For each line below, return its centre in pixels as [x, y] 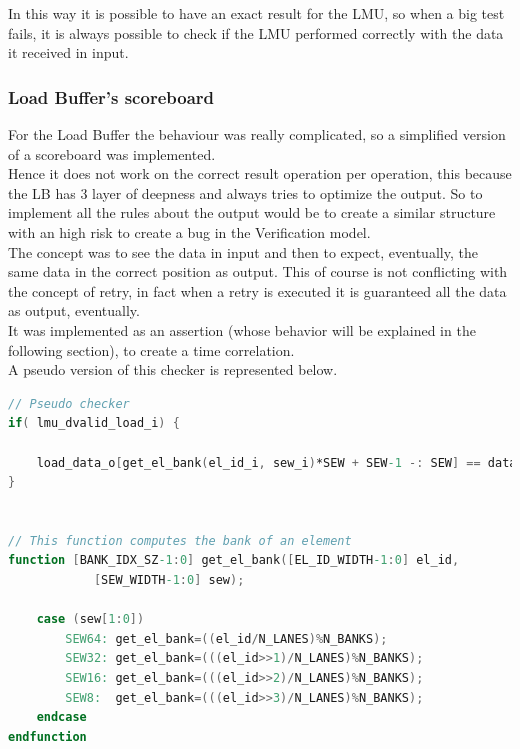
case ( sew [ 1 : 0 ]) [90, 619]
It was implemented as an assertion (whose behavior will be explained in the [242, 329]
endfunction [47, 736]
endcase [61, 717]
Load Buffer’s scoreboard [111, 96]
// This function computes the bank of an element [180, 540]
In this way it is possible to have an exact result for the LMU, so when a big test [256, 13]
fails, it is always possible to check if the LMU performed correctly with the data [256, 32]
